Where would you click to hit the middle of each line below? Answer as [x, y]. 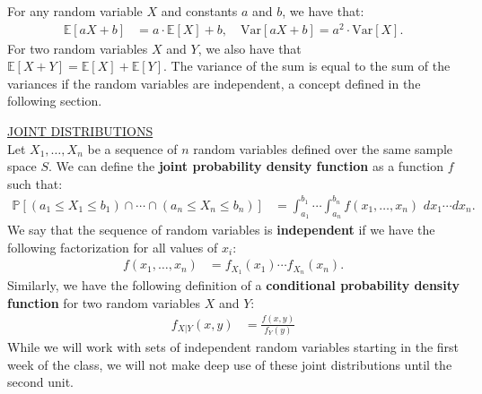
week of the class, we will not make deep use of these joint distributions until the [230, 364]
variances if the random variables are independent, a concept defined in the [214, 83]
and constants [199, 11]
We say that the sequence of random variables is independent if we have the [221, 230]
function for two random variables [104, 302]
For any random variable [75, 11]
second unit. [40, 382]
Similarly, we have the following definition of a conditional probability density [233, 285]
